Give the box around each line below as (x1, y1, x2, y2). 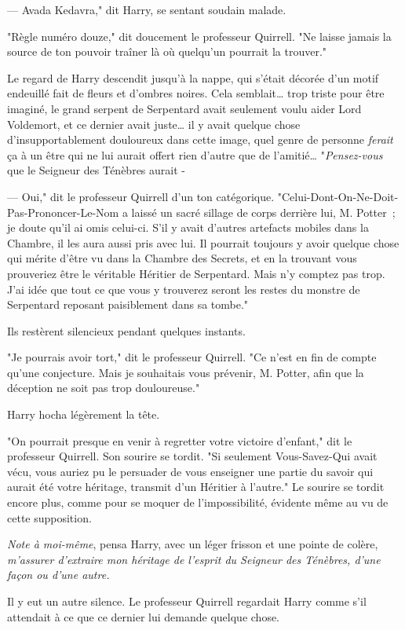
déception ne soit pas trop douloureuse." (7, 379, 200, 396)
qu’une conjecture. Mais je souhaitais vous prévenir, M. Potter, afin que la (7, 364, 364, 380)
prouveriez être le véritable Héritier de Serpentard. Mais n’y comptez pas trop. (7, 265, 385, 281)
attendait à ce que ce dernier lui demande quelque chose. (7, 608, 280, 625)
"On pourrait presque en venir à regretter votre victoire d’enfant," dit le (7, 432, 352, 449)
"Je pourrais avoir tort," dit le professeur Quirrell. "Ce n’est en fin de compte (7, 349, 377, 365)
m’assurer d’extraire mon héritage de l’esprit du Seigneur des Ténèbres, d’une (7, 551, 381, 567)
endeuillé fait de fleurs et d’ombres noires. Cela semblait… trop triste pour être (7, 85, 385, 101)
